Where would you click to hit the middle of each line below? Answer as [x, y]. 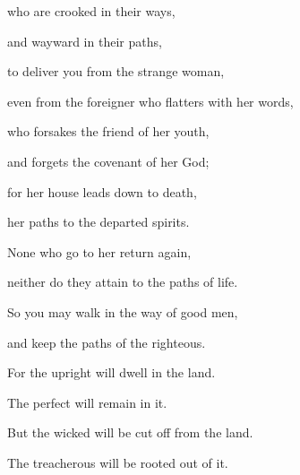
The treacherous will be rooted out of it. [118, 462]
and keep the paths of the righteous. [107, 342]
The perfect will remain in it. [87, 402]
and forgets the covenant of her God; [108, 161]
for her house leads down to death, [102, 191]
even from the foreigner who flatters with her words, [150, 101]
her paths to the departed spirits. [99, 222]
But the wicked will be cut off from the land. [130, 432]
